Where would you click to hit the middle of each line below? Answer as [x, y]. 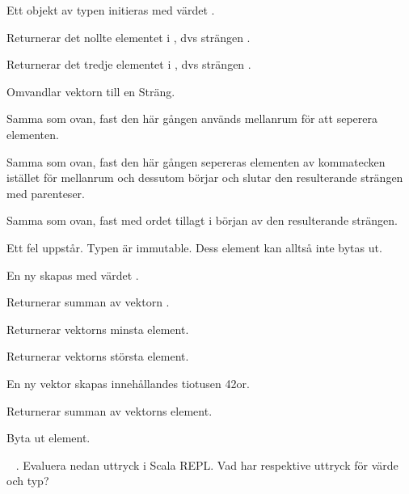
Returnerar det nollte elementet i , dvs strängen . [129, 37]
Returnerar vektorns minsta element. [98, 329]
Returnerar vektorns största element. [98, 356]
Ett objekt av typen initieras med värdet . [111, 10]
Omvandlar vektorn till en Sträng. [91, 91]
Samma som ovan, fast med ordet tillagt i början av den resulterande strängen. [202, 220]
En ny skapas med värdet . [73, 274]
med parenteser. [46, 193]
